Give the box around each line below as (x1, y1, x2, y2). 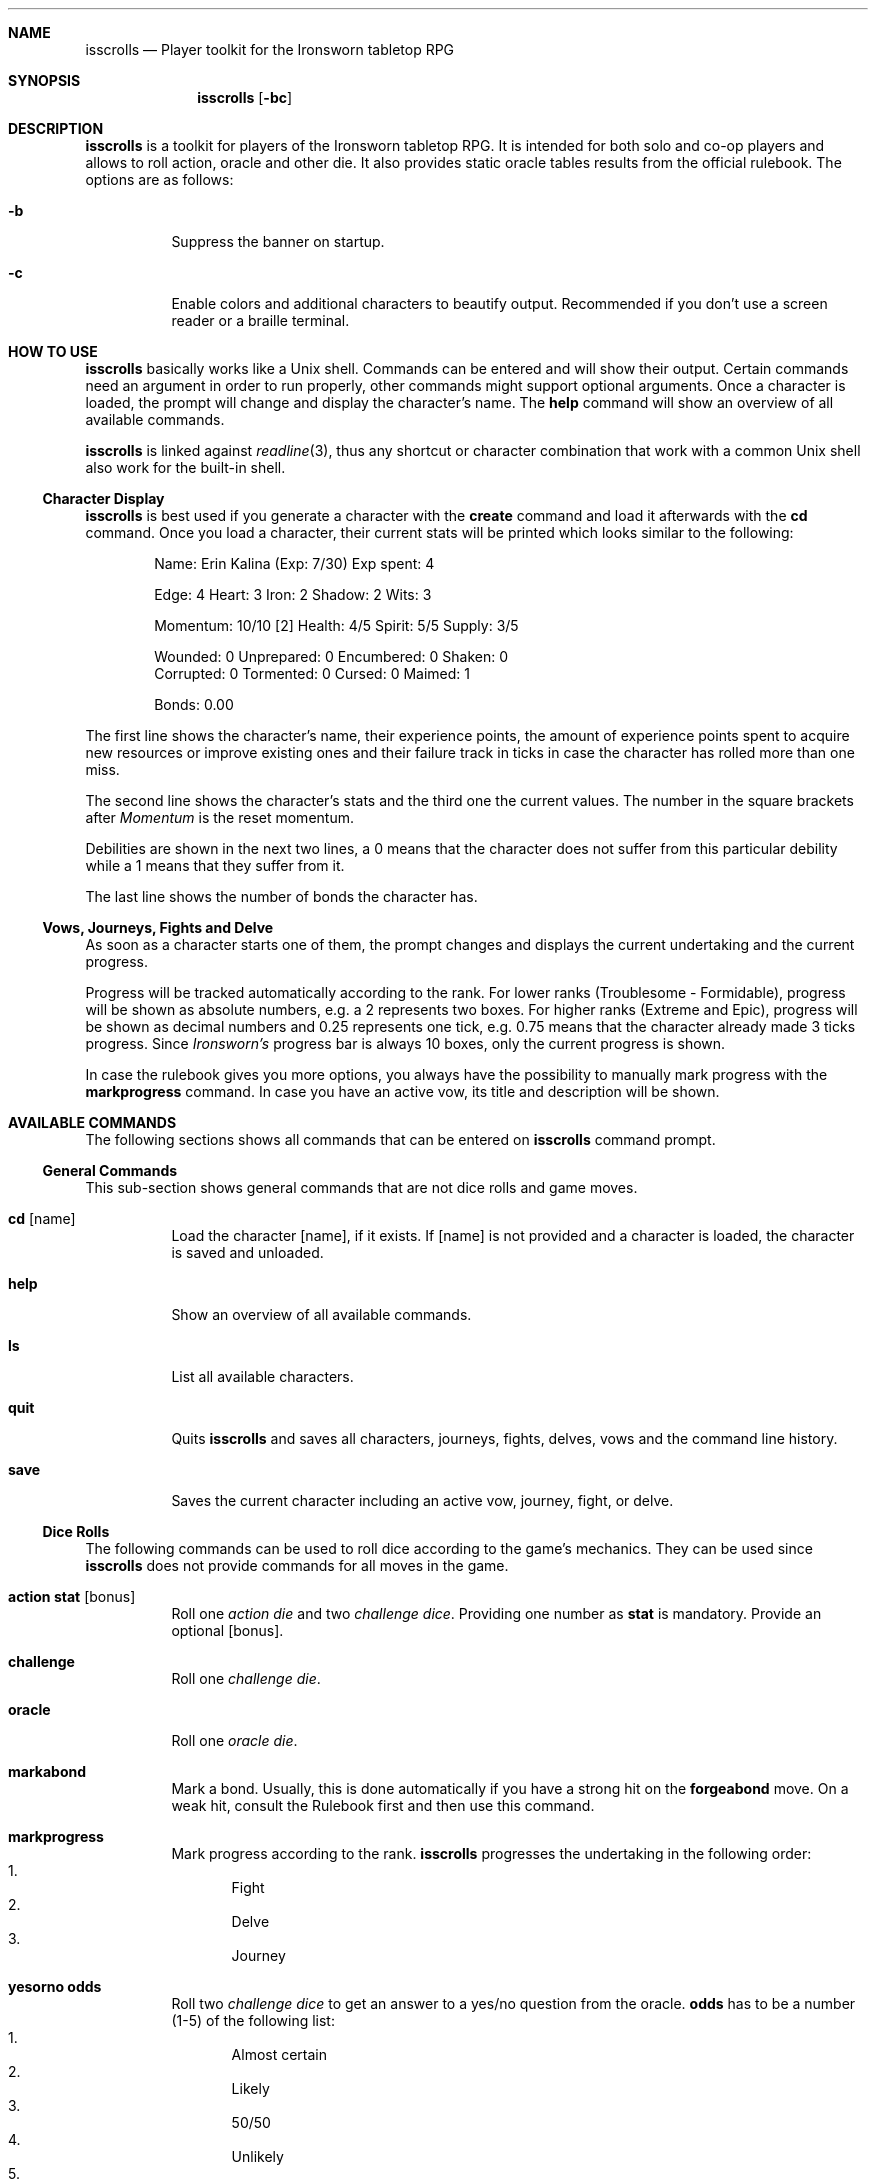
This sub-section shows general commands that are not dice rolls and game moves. (85, 1179, 638, 1196)
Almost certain (231, 2046, 328, 2063)
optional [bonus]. (171, 1622, 284, 1639)
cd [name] (8, 1210, 76, 1227)
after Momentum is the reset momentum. (85, 809, 354, 826)
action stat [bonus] (8, 1588, 136, 1605)
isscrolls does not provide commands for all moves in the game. (85, 1557, 509, 1574)
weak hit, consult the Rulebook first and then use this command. (171, 1797, 595, 1814)
